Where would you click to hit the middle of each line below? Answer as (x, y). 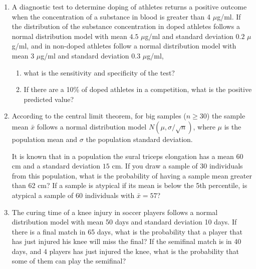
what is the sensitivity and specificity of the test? (99, 72)
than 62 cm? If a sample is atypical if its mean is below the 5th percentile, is (130, 185)
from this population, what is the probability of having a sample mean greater (132, 175)
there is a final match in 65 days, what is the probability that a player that (127, 231)
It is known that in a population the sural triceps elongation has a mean (123, 156)
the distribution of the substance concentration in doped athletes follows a (126, 26)
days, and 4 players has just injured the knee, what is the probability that (125, 251)
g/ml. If (229, 16)
